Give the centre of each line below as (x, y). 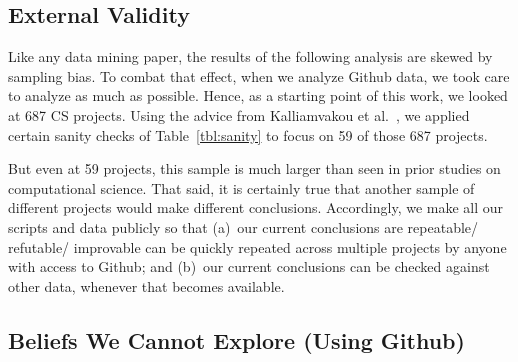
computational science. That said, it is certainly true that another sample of (241, 187)
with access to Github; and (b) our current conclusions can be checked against (249, 266)
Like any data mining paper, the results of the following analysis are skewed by (250, 56)
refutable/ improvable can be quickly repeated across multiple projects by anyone (257, 246)
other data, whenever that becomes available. (146, 285)
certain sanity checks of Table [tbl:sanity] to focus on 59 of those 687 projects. (248, 134)
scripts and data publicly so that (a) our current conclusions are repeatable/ (243, 226)
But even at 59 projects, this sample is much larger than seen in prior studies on (254, 168)
